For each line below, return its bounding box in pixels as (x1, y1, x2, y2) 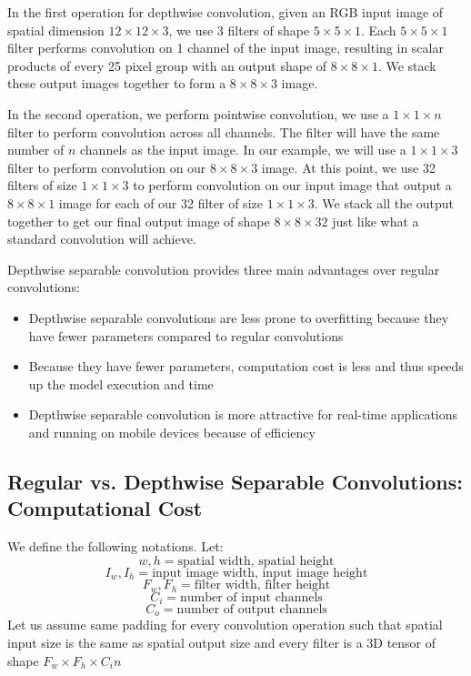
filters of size (7, 176, 77, 195)
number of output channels (176, 603, 327, 617)
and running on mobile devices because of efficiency (28, 422, 316, 441)
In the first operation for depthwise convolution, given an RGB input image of (7, 3, 444, 21)
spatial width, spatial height (177, 554, 335, 568)
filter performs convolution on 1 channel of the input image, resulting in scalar (7, 38, 444, 57)
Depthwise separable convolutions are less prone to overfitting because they (28, 308, 449, 327)
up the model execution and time (28, 374, 214, 393)
